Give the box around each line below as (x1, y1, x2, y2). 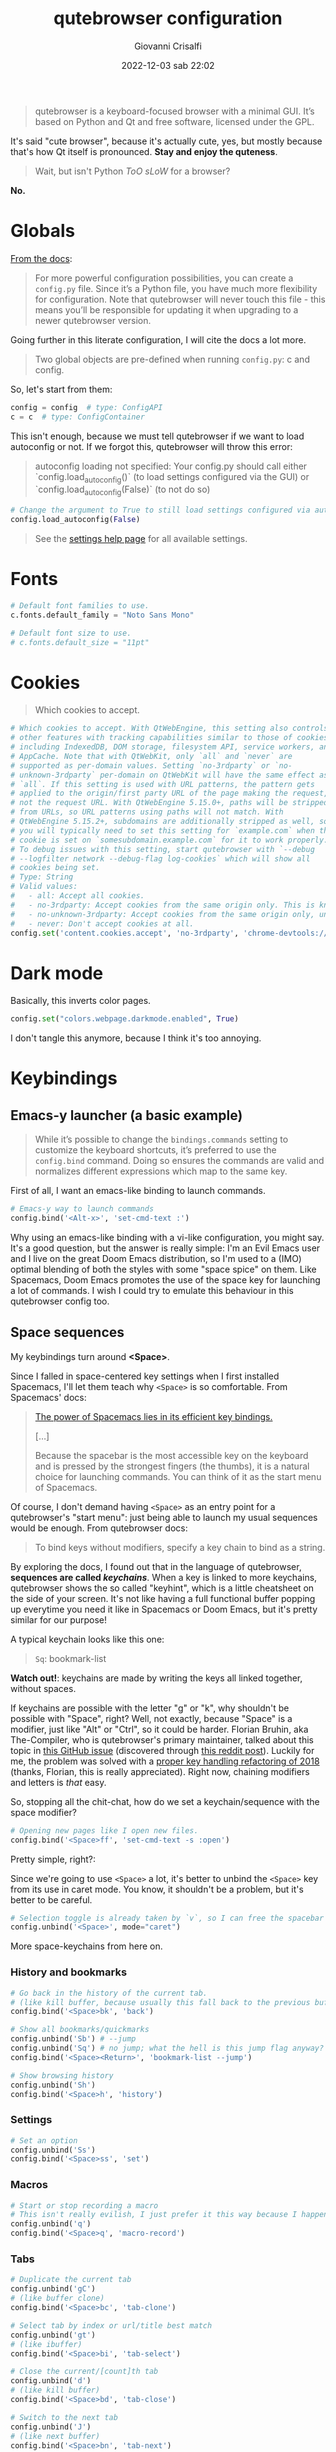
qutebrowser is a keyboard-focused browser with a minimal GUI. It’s (34, 105, 315, 117)
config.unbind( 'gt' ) (10, 2330, 97, 2340)
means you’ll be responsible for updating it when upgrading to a (34, 303, 299, 316)
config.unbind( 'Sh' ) (10, 2080, 97, 2090)
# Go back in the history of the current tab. (10, 1988, 208, 1998)
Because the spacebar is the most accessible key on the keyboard (34, 1449, 309, 1461)
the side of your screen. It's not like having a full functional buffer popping (10, 1592, 316, 1604)
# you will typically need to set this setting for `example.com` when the (10, 825, 333, 836)
